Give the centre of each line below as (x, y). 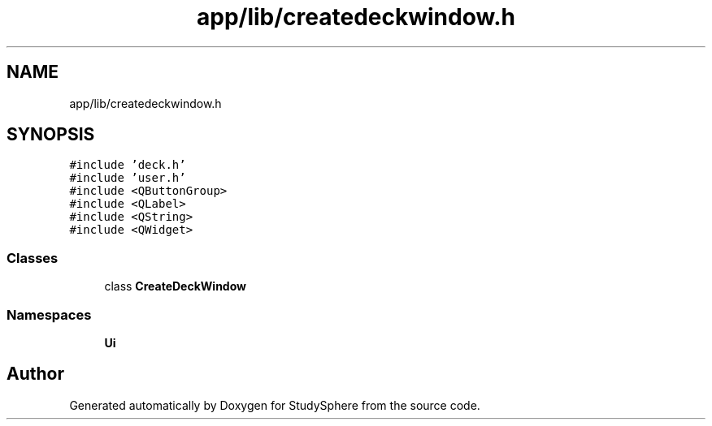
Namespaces (49, 314)
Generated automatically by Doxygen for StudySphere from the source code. (275, 405)
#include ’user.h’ (128, 178)
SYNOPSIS (51, 135)
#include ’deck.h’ (128, 165)
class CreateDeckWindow (175, 286)
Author (35, 374)
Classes (33, 258)
